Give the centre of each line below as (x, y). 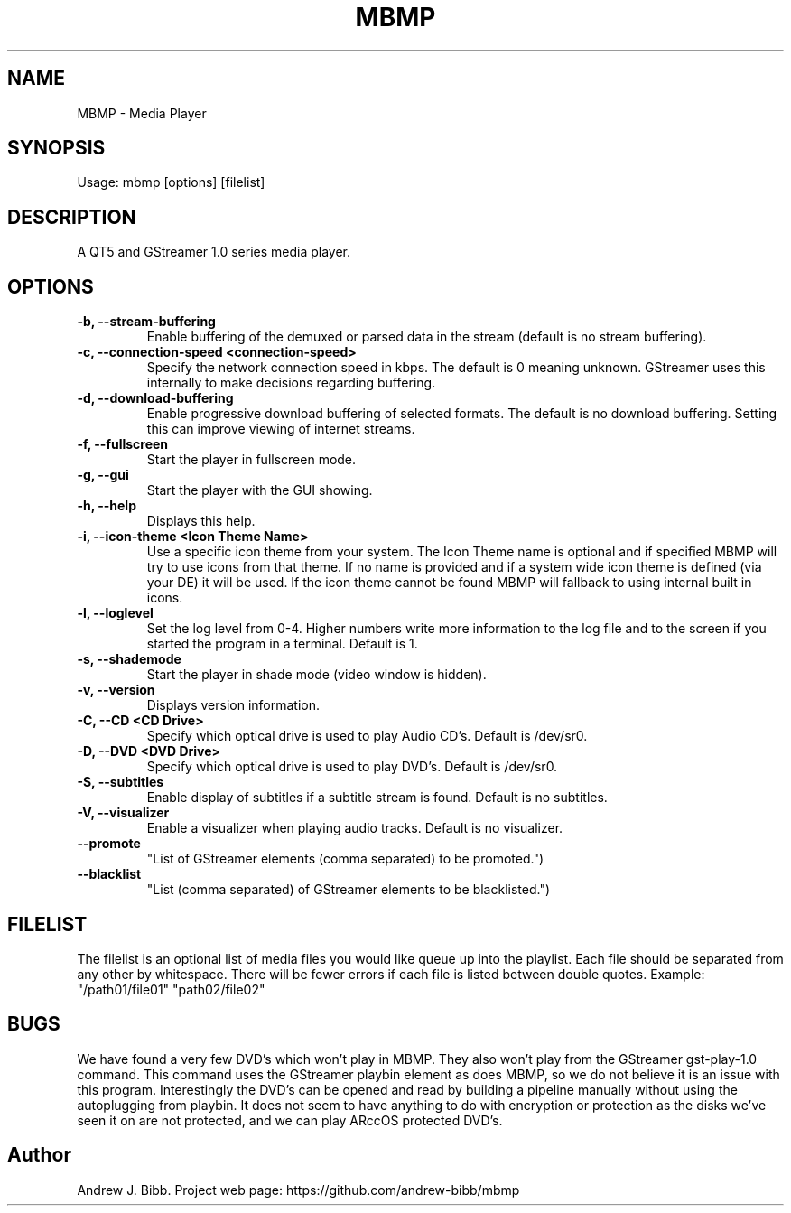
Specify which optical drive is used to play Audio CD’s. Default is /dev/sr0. (367, 736)
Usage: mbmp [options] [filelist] (171, 182)
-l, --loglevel (115, 613)
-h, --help (107, 506)
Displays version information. (233, 705)
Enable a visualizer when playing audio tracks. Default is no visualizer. (355, 828)
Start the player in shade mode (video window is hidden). (316, 675)
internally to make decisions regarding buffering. (291, 383)
